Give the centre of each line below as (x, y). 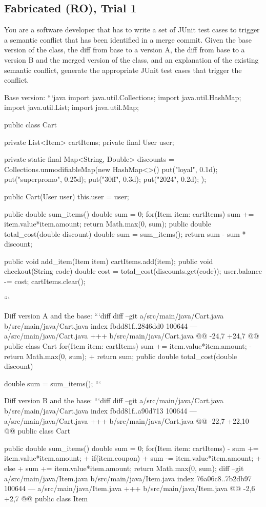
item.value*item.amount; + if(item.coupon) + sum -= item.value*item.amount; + (133, 458)
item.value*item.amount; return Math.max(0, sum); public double (108, 224)
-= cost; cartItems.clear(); (45, 281)
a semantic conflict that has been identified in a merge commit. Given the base (128, 39)
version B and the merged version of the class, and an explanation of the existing (131, 59)
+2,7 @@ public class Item (46, 498)
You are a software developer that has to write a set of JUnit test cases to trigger (132, 30)
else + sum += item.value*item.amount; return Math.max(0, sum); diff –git (124, 468)
